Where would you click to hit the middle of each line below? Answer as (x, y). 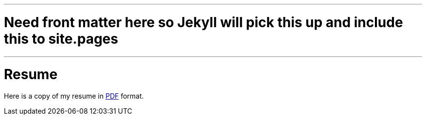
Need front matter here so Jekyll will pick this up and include (204, 22)
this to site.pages (61, 39)
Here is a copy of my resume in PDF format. (74, 96)
